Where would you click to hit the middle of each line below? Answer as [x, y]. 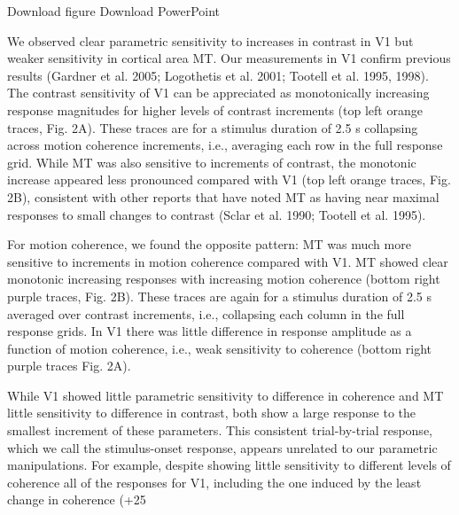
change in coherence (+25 [77, 499]
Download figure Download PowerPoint [114, 11]
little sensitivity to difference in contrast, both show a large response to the [212, 413]
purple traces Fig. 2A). [69, 366]
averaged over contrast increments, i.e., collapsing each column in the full [206, 313]
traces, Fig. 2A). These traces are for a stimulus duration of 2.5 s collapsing [213, 127]
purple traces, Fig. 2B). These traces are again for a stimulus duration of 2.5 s [220, 296]
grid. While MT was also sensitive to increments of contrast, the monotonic [212, 162]
